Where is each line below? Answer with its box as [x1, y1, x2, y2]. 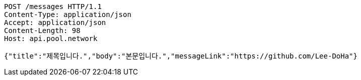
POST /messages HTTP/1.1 [4, 2, 102, 10]
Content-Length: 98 [4, 26, 81, 34]
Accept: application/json [4, 18, 106, 26]
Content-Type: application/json [4, 10, 131, 18]
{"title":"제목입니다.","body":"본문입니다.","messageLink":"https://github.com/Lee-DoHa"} [4, 52, 357, 60]
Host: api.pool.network [4, 34, 98, 42]
